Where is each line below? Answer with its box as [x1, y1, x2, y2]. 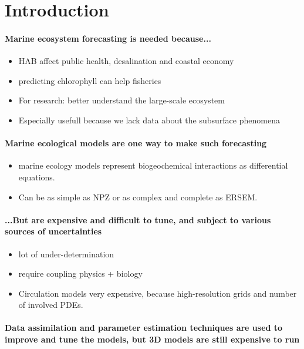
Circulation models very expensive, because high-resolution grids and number [18, 287, 297, 299]
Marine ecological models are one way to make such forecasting [5, 137, 267, 149]
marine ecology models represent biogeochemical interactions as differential [18, 159, 288, 172]
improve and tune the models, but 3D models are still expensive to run [5, 333, 300, 345]
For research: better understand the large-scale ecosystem [18, 94, 225, 106]
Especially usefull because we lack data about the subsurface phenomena [18, 113, 280, 126]
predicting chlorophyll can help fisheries [18, 74, 161, 86]
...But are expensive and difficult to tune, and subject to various [5, 213, 271, 226]
